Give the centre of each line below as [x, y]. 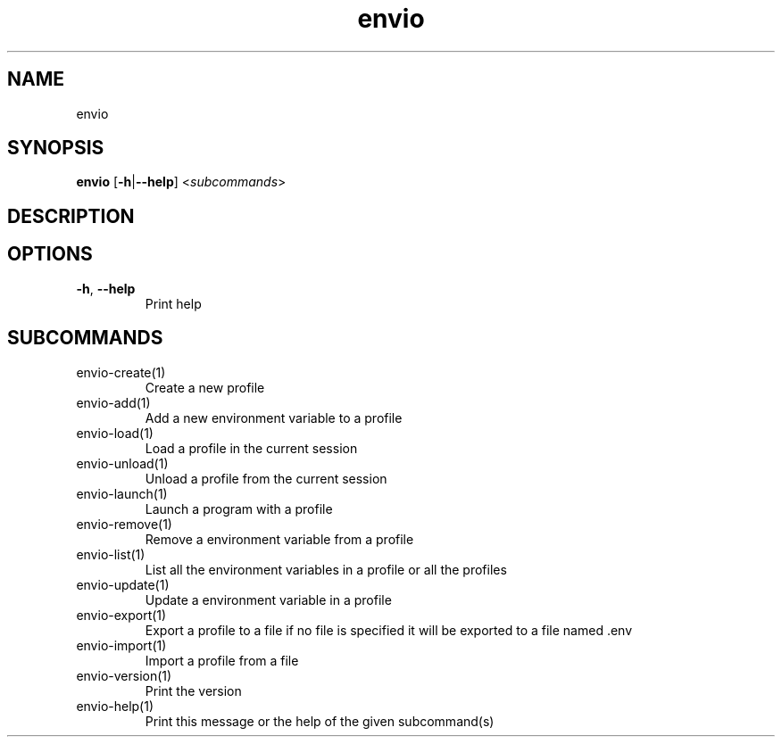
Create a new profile [205, 387]
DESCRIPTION [71, 216]
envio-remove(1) [124, 524]
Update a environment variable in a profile [268, 599]
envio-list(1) [111, 554]
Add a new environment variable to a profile [274, 417]
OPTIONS [50, 254]
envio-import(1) [121, 645]
